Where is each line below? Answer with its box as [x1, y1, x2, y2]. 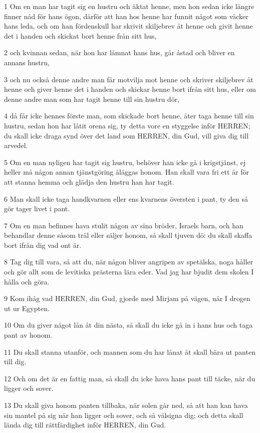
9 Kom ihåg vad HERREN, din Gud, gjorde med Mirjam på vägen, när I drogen [4, 293, 250, 304]
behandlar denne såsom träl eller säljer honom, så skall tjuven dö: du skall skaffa [4, 230, 252, 240]
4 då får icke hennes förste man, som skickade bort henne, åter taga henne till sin [4, 110, 254, 121]
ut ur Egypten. [4, 303, 50, 313]
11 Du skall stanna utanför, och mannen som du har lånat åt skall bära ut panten [4, 346, 255, 357]
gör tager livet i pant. [4, 203, 70, 214]
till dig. [4, 356, 27, 367]
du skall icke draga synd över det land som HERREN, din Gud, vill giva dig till [4, 130, 249, 140]
